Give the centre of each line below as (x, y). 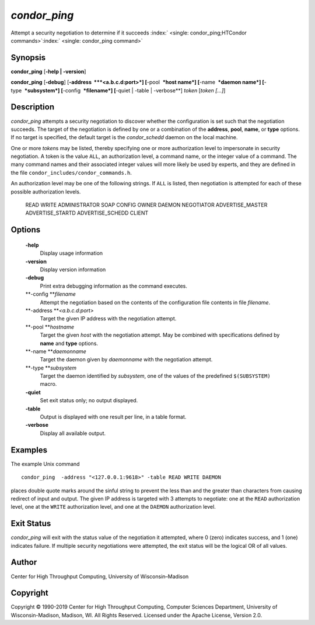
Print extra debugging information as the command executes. (114, 286)
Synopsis (28, 58)
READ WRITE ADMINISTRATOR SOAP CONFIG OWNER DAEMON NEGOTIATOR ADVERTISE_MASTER (146, 205)
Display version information (73, 270)
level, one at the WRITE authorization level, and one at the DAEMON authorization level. (113, 507)
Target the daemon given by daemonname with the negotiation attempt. (126, 360)
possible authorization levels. (46, 191)
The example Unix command (45, 464)
